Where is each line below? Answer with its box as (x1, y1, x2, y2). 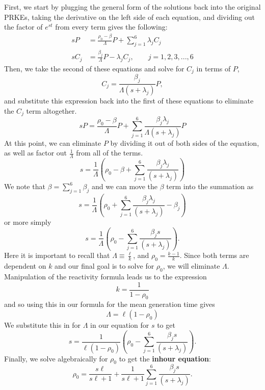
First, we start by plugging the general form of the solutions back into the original (4, 2, 261, 12)
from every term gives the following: (55, 21, 168, 32)
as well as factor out (4, 147, 67, 158)
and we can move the (91, 181, 158, 192)
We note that (4, 181, 45, 192)
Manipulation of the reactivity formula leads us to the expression (4, 271, 207, 282)
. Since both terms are (179, 250, 249, 261)
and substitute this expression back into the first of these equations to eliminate (4, 95, 254, 106)
